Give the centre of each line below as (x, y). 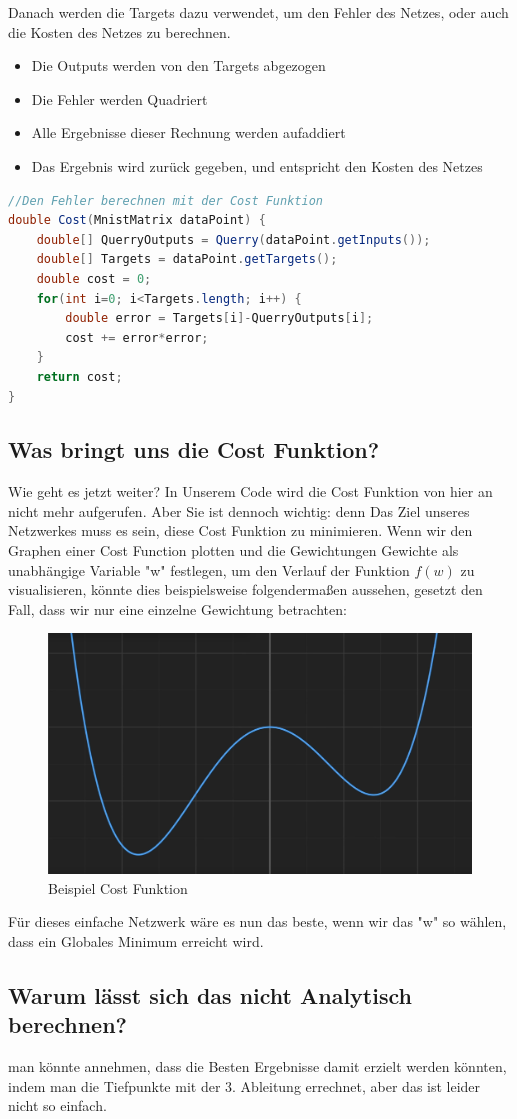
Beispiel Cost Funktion (118, 887)
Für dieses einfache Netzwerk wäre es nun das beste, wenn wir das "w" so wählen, (257, 921)
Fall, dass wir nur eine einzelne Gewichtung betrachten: (177, 608)
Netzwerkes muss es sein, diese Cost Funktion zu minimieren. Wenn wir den (240, 530)
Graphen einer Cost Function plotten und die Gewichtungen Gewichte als (233, 550)
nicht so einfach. (57, 1105)
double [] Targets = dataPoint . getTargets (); (187, 259)
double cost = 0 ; (94, 278)
